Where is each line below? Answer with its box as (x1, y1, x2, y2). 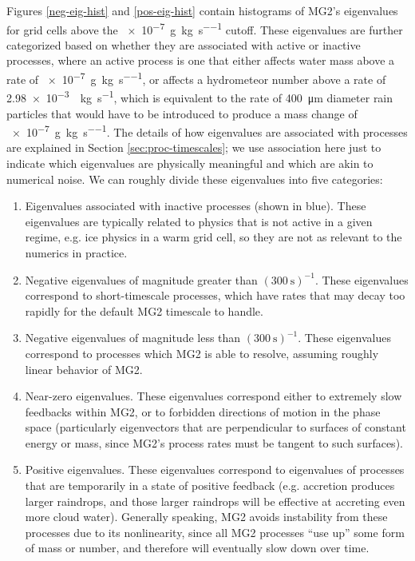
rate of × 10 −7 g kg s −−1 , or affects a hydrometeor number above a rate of (6, 69, 386, 87)
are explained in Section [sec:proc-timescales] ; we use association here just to (6, 139, 381, 156)
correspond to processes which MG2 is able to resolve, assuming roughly (25, 344, 379, 361)
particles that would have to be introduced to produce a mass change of (6, 105, 358, 121)
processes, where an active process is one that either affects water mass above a (6, 52, 395, 69)
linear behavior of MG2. (25, 360, 143, 377)
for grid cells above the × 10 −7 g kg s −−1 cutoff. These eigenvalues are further (6, 18, 403, 38)
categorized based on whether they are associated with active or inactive (6, 36, 361, 53)
